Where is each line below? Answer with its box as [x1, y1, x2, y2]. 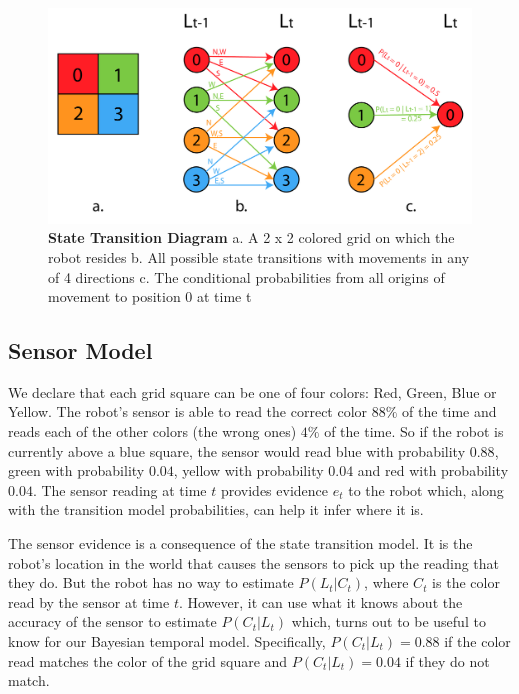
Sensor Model [8, 335, 153, 366]
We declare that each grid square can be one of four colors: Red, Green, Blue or [8, 381, 497, 402]
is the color [432, 572, 500, 593]
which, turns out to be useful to [291, 611, 486, 632]
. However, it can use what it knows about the [178, 591, 463, 612]
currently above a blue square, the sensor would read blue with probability [8, 440, 466, 461]
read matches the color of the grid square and [8, 650, 288, 671]
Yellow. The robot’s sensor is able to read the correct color [8, 401, 368, 422]
